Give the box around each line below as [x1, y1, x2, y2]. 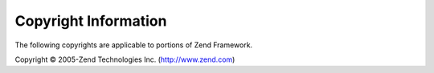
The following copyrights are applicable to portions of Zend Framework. [14, 40, 253, 50]
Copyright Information [14, 12, 167, 30]
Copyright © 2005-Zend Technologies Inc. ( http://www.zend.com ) [14, 55, 235, 64]
